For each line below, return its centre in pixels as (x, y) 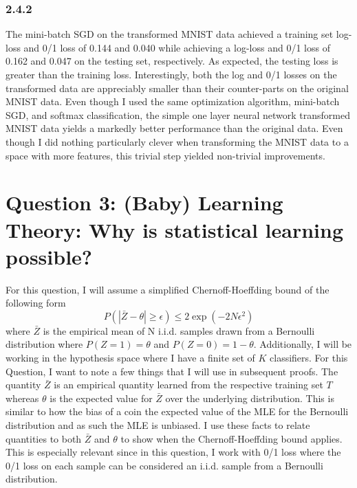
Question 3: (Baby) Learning (144, 202)
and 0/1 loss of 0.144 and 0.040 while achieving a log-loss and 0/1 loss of (177, 47)
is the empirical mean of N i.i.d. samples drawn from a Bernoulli (179, 330)
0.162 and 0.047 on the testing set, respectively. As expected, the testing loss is (172, 61)
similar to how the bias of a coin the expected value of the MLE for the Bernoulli (177, 411)
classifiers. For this (309, 358)
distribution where (44, 344)
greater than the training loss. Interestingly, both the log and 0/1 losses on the (171, 74)
